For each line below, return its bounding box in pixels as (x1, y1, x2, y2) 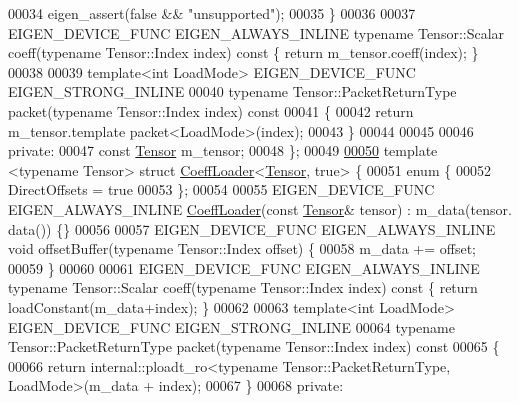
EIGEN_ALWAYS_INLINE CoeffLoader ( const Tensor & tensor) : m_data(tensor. (8, 198, 512, 219)
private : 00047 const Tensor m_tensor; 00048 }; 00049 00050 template (8, 140, 438, 161)
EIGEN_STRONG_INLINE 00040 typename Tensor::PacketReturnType (8, 81, 457, 102)
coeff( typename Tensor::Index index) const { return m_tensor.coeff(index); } (8, 42, 479, 63)
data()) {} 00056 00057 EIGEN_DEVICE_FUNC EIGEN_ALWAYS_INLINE (8, 218, 496, 239)
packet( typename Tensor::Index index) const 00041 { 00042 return (8, 100, 414, 121)
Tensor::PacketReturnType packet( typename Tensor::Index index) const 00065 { (8, 336, 500, 357)
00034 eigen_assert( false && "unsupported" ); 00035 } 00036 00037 (8, 3, 416, 23)
